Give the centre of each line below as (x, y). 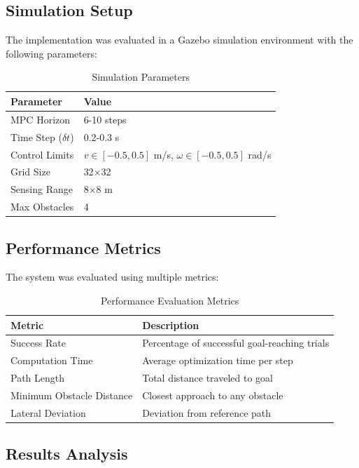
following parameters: (51, 53)
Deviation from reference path (207, 412)
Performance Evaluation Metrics (170, 300)
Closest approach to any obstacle (213, 395)
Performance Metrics (83, 247)
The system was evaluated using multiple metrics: (112, 277)
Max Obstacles (42, 207)
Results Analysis (67, 454)
